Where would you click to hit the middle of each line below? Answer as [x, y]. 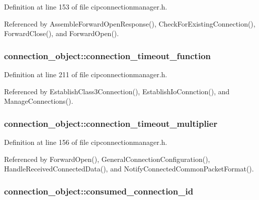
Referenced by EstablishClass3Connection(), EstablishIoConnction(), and [117, 91]
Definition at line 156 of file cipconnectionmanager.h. [86, 142]
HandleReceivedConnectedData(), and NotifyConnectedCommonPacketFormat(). [129, 169]
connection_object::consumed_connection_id [99, 191]
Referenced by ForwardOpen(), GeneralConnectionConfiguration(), [107, 159]
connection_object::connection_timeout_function [107, 55]
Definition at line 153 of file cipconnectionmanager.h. [86, 7]
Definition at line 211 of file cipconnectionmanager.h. [86, 74]
